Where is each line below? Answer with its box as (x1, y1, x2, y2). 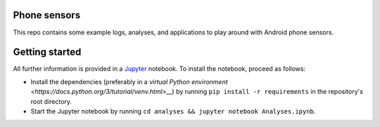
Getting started (13, 46, 82, 58)
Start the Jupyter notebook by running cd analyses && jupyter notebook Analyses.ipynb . (30, 107, 316, 115)
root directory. (30, 97, 72, 105)
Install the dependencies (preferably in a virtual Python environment (30, 77, 228, 86)
